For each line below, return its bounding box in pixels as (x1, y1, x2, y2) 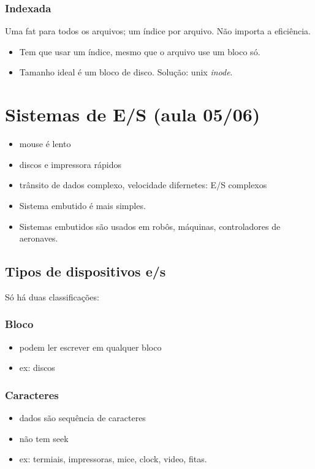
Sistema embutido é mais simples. (19, 199, 146, 212)
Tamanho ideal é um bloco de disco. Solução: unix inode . (19, 66, 233, 78)
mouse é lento (19, 137, 71, 150)
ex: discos (19, 361, 55, 374)
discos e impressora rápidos (19, 158, 121, 170)
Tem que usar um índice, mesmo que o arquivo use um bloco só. (19, 45, 260, 58)
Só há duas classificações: (5, 290, 99, 303)
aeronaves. (19, 232, 58, 245)
